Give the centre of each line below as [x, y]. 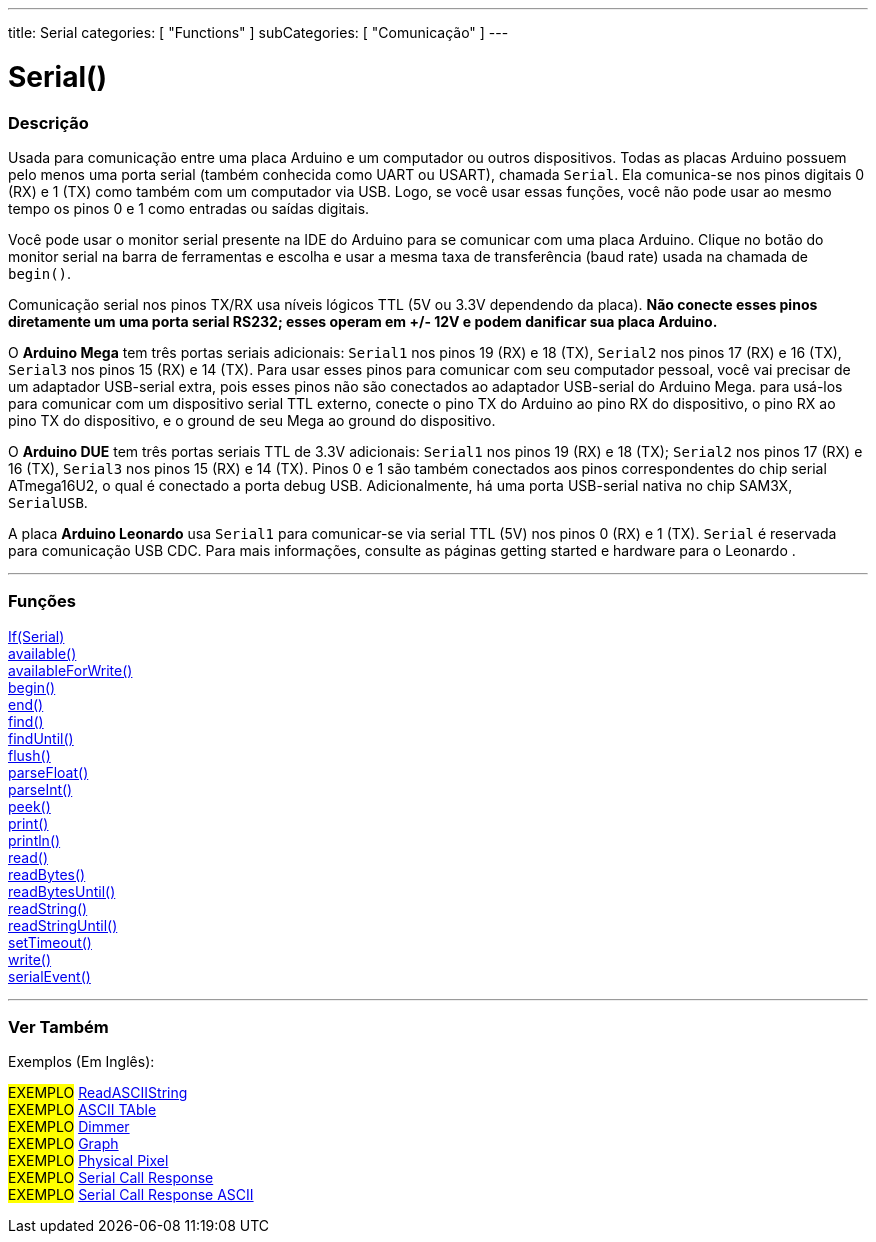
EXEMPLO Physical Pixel [88, 1161]
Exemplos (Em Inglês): [81, 1062]
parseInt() [40, 789]
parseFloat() [48, 772]
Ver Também [58, 1027]
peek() [29, 806]
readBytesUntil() [62, 891]
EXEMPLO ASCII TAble [82, 1110]
